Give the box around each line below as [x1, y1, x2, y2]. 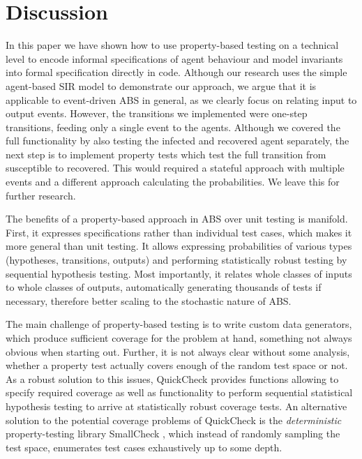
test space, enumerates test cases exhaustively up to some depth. [6, 439, 282, 454]
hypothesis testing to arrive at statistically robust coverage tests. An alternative [6, 398, 347, 413]
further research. [6, 188, 76, 202]
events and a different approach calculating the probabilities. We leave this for [6, 174, 340, 189]
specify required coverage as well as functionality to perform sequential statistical [6, 385, 353, 400]
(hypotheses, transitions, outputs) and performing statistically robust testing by [6, 253, 347, 267]
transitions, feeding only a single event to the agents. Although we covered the [6, 119, 340, 134]
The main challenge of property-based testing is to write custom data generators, [6, 317, 352, 331]
